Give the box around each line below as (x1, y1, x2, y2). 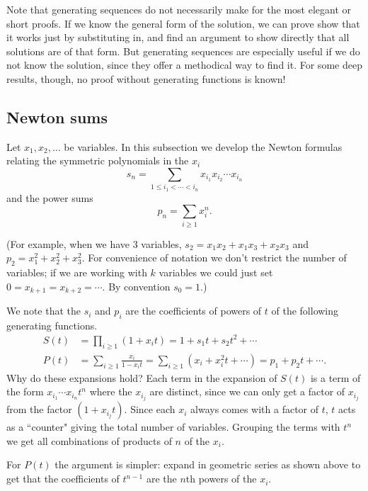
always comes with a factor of (190, 402, 319, 417)
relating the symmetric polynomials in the (6, 153, 189, 168)
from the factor (6, 402, 72, 417)
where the (89, 384, 132, 399)
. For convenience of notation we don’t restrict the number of (81, 250, 347, 265)
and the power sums (6, 190, 93, 205)
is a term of (310, 370, 361, 385)
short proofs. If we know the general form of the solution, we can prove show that (6, 16, 360, 30)
